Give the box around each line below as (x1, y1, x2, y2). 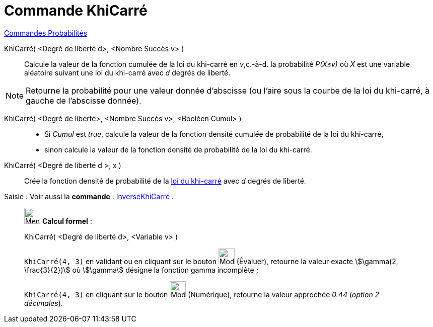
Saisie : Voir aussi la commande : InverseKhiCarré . (4, 192, 174, 201)
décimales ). (24, 298, 63, 307)
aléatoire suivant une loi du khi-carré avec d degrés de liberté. (24, 68, 231, 77)
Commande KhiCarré (4, 2, 148, 19)
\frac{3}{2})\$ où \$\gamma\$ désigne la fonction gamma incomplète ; (24, 265, 258, 274)
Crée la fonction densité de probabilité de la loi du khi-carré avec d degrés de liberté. (24, 176, 306, 185)
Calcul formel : (42, 216, 92, 225)
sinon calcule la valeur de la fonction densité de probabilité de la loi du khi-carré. (44, 145, 312, 154)
